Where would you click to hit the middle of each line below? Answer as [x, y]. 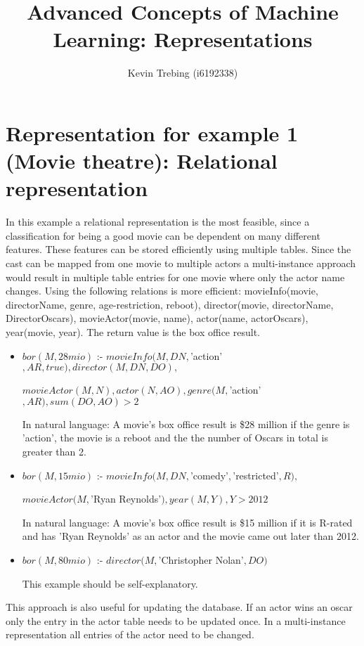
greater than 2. [54, 451]
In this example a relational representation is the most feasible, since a [158, 222]
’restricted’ [256, 475]
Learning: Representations [183, 39]
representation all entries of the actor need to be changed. [130, 634]
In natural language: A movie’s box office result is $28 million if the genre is [186, 424]
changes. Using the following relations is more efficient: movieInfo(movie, [162, 291]
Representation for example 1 [152, 133]
